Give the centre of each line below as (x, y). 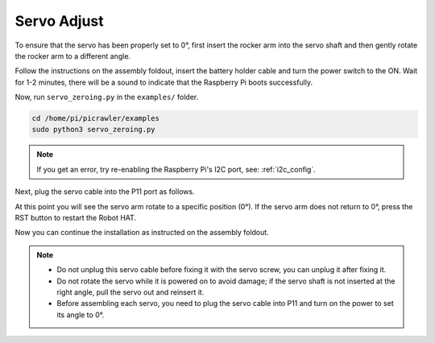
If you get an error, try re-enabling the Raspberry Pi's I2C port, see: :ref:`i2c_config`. (176, 169)
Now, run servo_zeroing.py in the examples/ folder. (107, 97)
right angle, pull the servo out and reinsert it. (130, 292)
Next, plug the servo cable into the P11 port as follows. (105, 192)
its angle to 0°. (81, 315)
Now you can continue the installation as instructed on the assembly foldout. (142, 233)
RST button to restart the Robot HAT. (76, 218)
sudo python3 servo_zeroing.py (94, 130)
